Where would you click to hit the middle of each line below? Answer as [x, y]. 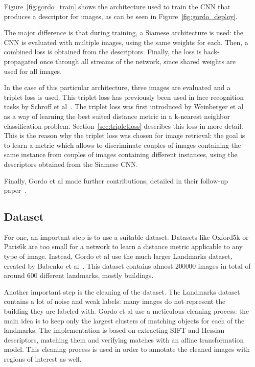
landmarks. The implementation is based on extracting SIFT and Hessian [114, 330]
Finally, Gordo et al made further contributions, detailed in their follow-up [116, 180]
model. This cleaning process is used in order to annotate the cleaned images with [127, 349]
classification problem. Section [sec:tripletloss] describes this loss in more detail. [124, 126]
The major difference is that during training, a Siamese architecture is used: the [124, 33]
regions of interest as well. [43, 359]
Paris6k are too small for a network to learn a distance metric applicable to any [123, 246]
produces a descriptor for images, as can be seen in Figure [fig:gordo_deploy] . [121, 16]
